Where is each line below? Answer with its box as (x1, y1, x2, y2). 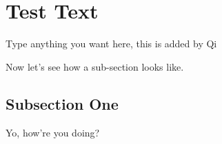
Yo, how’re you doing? (6, 125, 100, 139)
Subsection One (6, 93, 119, 114)
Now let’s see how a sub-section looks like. (6, 59, 184, 73)
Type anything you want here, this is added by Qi (6, 36, 217, 51)
